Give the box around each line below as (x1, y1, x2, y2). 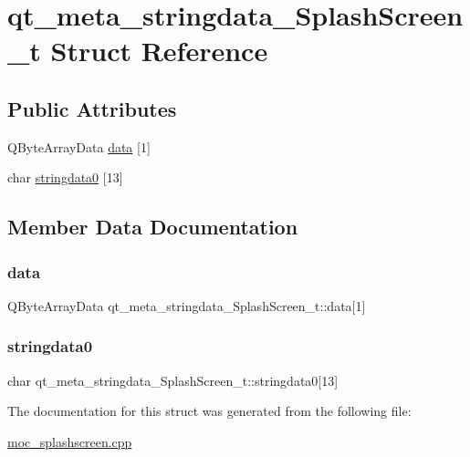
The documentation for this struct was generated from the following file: (7, 401, 412, 421)
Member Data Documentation (7, 213, 298, 241)
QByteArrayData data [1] (7, 137, 151, 156)
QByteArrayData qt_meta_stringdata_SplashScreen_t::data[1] (7, 296, 366, 315)
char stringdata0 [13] (7, 168, 123, 187)
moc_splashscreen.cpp (7, 431, 132, 451)
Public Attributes (7, 94, 177, 122)
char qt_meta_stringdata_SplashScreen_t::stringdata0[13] (7, 370, 339, 389)
